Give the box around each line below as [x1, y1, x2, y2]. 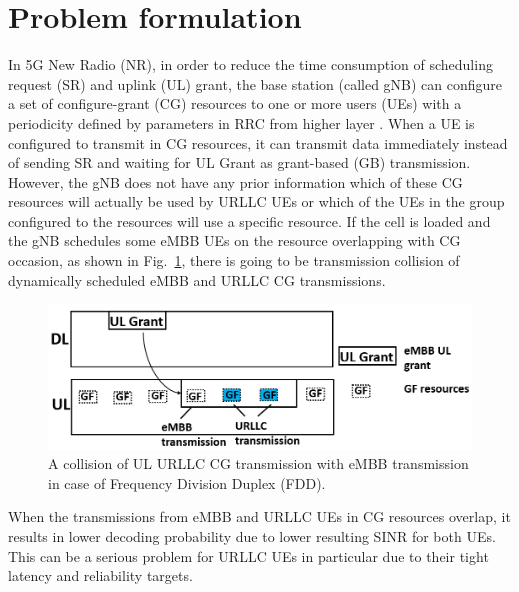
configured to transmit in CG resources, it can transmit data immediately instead [8, 132, 508, 153]
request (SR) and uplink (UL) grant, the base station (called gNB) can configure [8, 73, 503, 94]
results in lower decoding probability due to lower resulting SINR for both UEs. [8, 526, 496, 547]
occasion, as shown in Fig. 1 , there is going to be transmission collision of [8, 250, 460, 271]
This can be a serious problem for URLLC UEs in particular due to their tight [8, 545, 489, 566]
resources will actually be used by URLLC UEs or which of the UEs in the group [8, 191, 505, 212]
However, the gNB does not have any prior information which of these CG [8, 171, 463, 192]
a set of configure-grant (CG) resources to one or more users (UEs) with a [8, 93, 462, 114]
